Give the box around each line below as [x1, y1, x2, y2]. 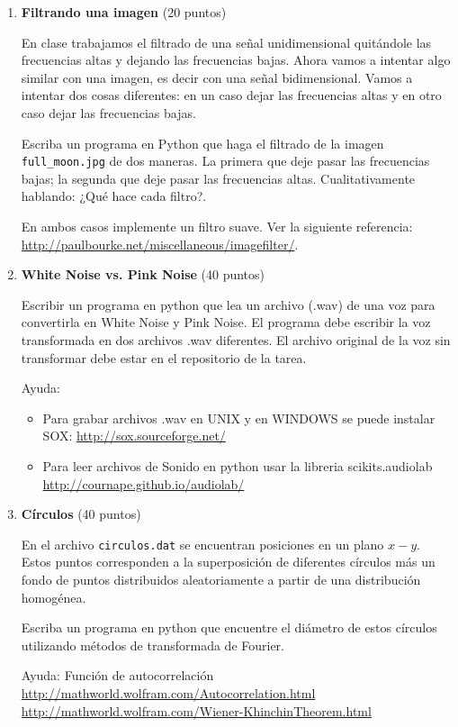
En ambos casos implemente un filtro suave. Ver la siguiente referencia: [21, 217, 413, 235]
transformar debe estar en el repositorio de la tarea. [21, 348, 307, 367]
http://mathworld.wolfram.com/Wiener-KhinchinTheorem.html [21, 701, 372, 720]
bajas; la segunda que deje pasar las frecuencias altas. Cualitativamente [21, 168, 416, 187]
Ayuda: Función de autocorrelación [21, 666, 214, 685]
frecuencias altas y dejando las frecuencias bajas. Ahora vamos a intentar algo [21, 50, 451, 69]
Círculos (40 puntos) [21, 504, 141, 523]
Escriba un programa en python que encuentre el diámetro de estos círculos [21, 618, 437, 637]
